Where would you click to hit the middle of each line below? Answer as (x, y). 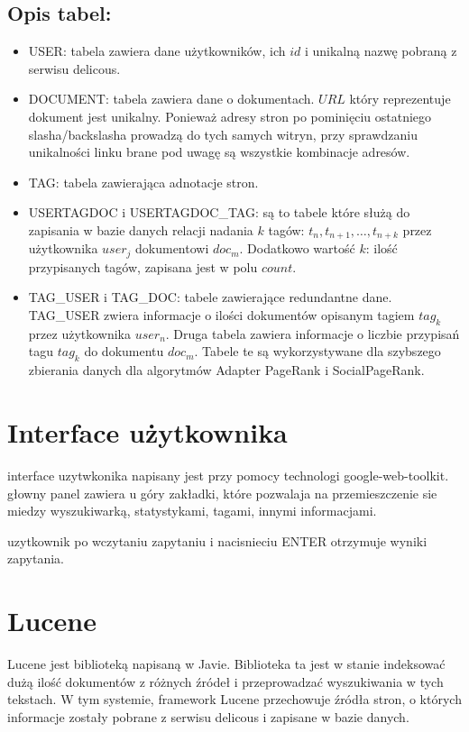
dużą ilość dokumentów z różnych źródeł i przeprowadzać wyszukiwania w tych (225, 681)
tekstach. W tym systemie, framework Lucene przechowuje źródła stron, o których (234, 699)
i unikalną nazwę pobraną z (381, 51)
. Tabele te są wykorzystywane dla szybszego (317, 351)
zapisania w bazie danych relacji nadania (141, 229)
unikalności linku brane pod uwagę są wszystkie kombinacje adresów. (219, 152)
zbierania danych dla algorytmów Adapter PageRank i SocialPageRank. (226, 370)
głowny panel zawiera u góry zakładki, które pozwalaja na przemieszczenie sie (222, 493)
